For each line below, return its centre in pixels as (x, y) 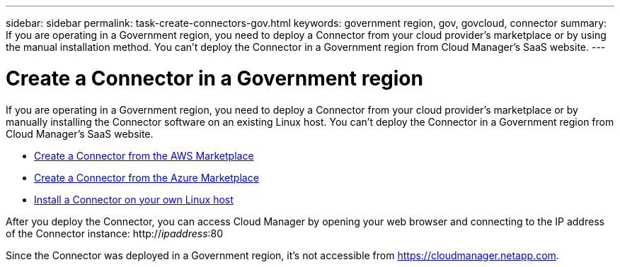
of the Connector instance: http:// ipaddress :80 (115, 233)
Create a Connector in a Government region (214, 78)
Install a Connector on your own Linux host (134, 199)
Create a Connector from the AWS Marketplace (144, 155)
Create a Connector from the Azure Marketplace (147, 177)
